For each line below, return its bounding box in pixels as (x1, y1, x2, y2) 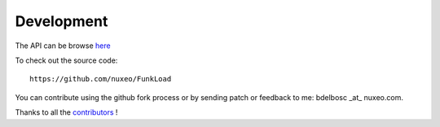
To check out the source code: (15, 55, 118, 65)
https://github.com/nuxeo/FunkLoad (29, 74, 172, 84)
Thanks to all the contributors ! (15, 107, 118, 117)
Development (15, 12, 108, 30)
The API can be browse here (15, 41, 111, 50)
